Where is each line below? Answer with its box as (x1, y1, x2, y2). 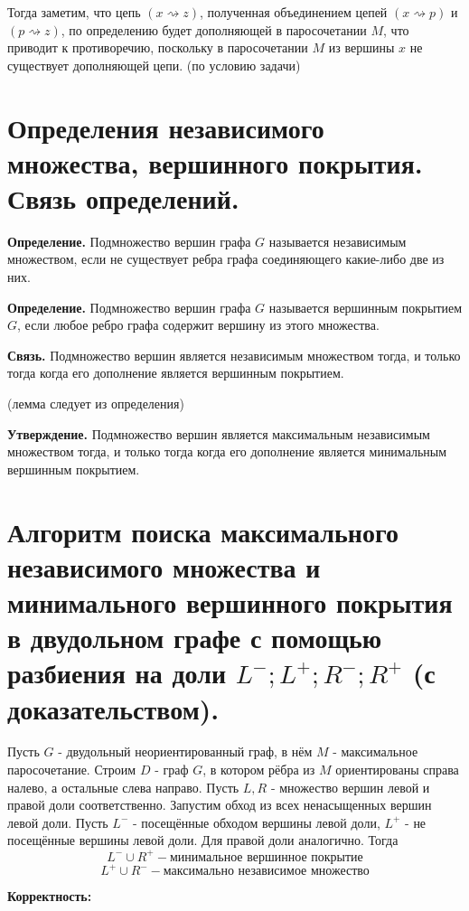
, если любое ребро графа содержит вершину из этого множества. (17, 315, 380, 334)
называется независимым (268, 231, 407, 250)
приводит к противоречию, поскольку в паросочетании (7, 38, 308, 57)
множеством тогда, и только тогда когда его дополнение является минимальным (7, 442, 447, 461)
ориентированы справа (335, 760, 459, 779)
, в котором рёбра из (202, 760, 315, 779)
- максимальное (333, 742, 418, 761)
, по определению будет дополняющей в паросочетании (61, 20, 367, 39)
